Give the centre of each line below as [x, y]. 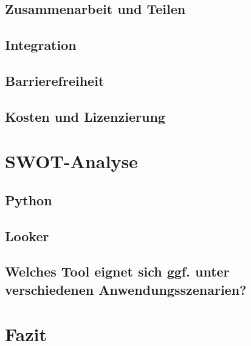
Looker [27, 235]
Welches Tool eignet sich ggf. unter [117, 271]
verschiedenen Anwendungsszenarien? [126, 289]
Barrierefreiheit [55, 80]
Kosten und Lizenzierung [85, 116]
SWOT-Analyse [71, 161]
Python [29, 199]
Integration [41, 45]
